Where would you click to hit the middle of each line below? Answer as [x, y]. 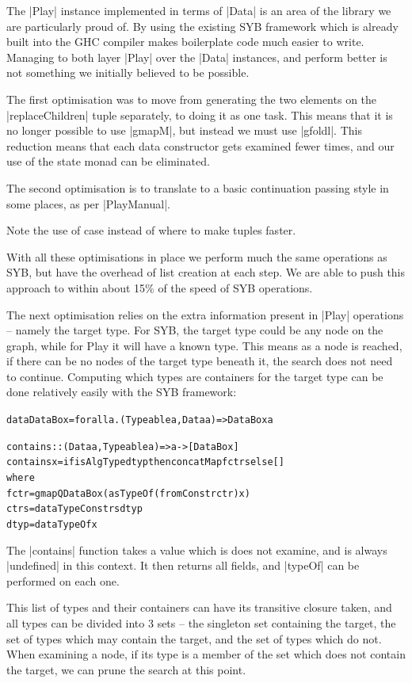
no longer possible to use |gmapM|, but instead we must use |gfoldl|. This [184, 130]
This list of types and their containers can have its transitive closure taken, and [199, 607]
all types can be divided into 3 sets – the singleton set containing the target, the [201, 623]
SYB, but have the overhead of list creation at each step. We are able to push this [206, 272]
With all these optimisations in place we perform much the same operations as [197, 256]
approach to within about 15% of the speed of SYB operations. [160, 287]
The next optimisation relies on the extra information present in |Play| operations [205, 314]
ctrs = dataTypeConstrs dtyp [74, 509]
